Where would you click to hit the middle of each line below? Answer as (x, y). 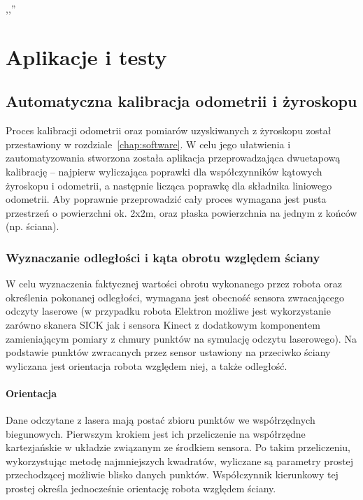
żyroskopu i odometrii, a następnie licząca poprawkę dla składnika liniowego (169, 185)
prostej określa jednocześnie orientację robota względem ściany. (141, 488)
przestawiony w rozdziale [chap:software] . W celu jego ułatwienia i (148, 144)
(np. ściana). (33, 226)
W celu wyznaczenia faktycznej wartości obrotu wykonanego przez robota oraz (174, 284)
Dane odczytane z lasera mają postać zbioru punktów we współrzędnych (161, 420)
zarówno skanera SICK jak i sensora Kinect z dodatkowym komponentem (163, 324)
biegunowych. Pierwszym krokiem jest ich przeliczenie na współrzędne (156, 433)
